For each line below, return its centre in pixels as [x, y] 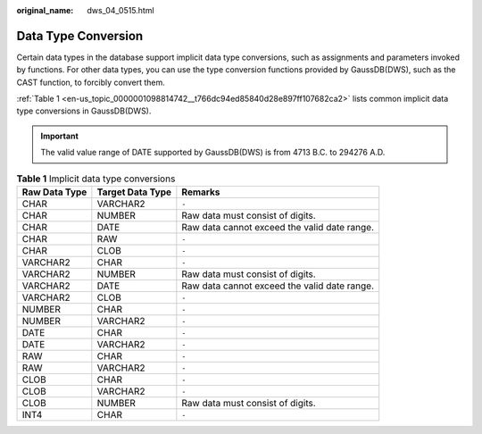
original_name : [45, 10]
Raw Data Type [54, 192]
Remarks [201, 192]
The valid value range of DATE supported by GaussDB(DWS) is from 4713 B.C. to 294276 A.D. [213, 153]
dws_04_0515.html [121, 10]
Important [60, 136]
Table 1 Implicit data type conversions [96, 179]
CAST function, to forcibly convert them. [91, 82]
